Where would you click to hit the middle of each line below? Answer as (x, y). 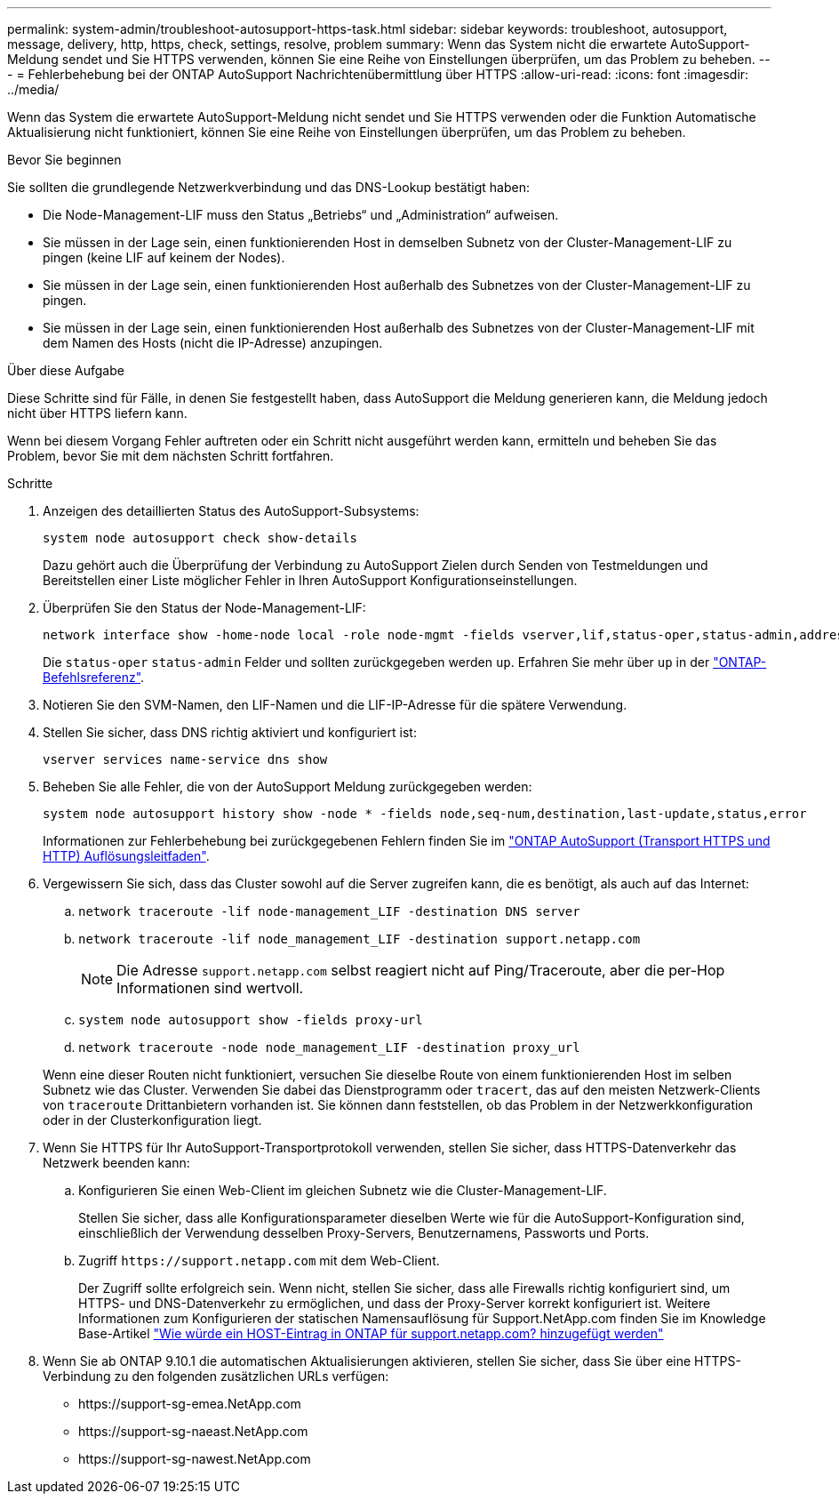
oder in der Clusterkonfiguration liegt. (152, 1120)
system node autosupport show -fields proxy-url (251, 1020)
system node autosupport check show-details (200, 538)
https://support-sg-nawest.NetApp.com (195, 1459)
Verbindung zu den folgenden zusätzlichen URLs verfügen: (216, 1376)
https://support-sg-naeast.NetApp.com (193, 1431)
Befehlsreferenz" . (94, 677)
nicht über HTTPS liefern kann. (97, 413)
